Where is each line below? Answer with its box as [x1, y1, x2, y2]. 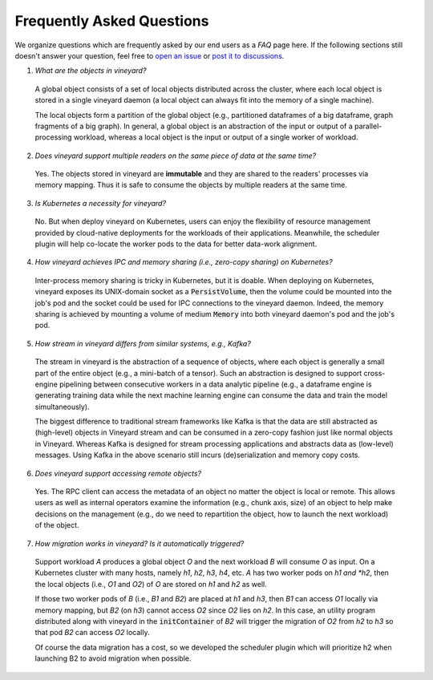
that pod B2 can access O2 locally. [34, 628, 150, 637]
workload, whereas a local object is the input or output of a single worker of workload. [73, 132, 358, 142]
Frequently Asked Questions [14, 12, 209, 30]
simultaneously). [34, 402, 90, 411]
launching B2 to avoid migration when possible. [34, 654, 192, 663]
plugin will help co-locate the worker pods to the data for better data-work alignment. [34, 239, 318, 249]
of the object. [34, 520, 79, 530]
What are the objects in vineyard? [34, 66, 147, 75]
